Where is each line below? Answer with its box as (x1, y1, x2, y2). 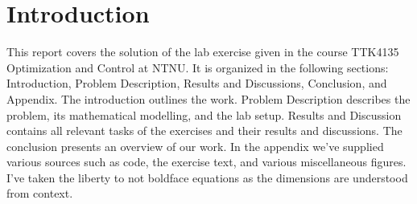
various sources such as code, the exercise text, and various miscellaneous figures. (6, 153, 407, 170)
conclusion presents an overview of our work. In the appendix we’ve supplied (6, 137, 384, 154)
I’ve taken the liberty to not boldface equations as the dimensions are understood (6, 169, 408, 186)
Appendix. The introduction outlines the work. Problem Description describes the (6, 90, 411, 107)
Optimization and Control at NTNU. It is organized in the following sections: (6, 59, 389, 75)
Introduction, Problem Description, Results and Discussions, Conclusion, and (6, 75, 387, 92)
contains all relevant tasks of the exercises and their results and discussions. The (6, 122, 403, 139)
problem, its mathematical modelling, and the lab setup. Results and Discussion (6, 106, 402, 123)
